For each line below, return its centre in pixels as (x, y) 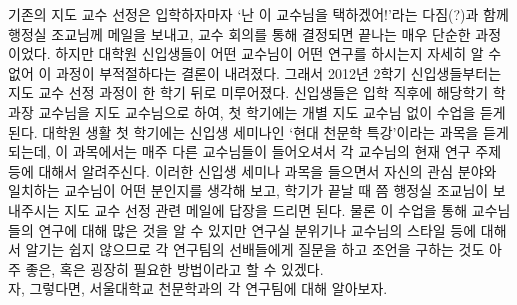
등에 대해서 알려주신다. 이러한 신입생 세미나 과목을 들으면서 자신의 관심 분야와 (252, 170)
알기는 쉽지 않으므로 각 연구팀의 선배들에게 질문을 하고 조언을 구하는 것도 (255, 249)
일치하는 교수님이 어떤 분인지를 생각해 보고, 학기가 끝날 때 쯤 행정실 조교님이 (248, 190)
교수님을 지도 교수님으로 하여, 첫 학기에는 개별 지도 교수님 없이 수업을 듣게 (272, 111)
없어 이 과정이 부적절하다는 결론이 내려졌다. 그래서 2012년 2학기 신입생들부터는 (255, 72)
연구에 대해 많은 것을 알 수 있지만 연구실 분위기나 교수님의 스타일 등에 (257, 229)
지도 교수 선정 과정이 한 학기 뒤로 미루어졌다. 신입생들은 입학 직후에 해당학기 (248, 92)
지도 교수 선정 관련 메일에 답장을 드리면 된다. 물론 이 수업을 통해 (266, 209)
